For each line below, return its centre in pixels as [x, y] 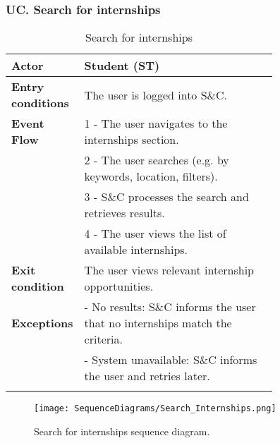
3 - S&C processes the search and [166, 197]
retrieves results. [124, 213]
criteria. [103, 339]
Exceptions [42, 323]
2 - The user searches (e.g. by [157, 160]
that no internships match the [158, 323]
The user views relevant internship [169, 270]
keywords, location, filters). [151, 176]
